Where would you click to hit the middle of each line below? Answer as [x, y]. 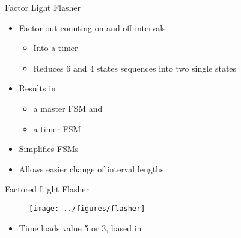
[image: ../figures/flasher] [87, 208]
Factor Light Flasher [43, 7]
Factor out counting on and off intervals [92, 27]
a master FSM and [68, 108]
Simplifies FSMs [49, 149]
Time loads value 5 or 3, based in [80, 227]
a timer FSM [57, 128]
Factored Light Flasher [47, 189]
